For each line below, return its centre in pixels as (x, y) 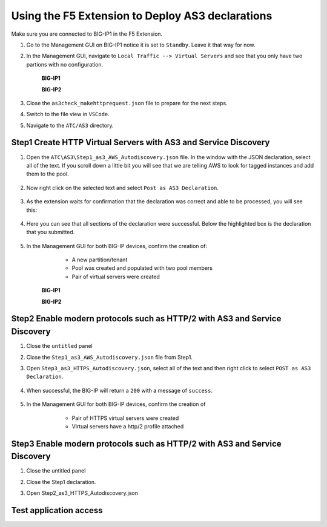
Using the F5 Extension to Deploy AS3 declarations (142, 16)
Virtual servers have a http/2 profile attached (128, 426)
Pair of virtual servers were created (116, 277)
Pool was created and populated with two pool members (142, 268)
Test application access (57, 510)
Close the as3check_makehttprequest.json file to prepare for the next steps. (127, 103)
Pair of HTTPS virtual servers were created (125, 418)
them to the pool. (48, 174)
